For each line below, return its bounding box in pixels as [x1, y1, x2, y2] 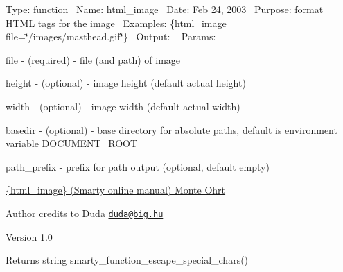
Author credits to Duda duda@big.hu [6, 205, 164, 220]
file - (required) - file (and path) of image [6, 52, 181, 67]
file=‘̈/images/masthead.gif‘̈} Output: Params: [6, 29, 216, 44]
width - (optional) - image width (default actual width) [6, 99, 240, 113]
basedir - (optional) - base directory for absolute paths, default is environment [6, 122, 337, 137]
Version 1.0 [6, 229, 53, 244]
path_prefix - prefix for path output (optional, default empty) [6, 159, 270, 173]
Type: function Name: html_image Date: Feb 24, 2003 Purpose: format [6, 2, 324, 16]
